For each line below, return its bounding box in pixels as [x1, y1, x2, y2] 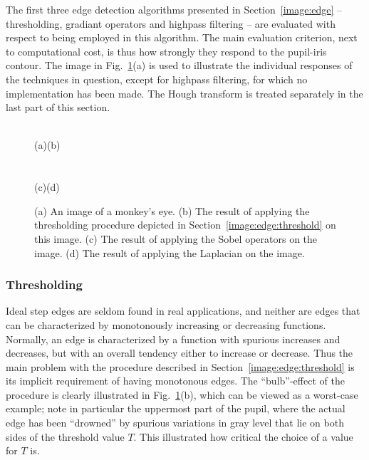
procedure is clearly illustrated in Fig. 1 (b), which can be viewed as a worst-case [6, 387, 358, 402]
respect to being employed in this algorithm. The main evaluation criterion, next [6, 30, 358, 45]
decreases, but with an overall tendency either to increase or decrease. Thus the [6, 345, 353, 360]
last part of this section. [6, 100, 110, 115]
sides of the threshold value [6, 429, 125, 444]
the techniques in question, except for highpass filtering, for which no [6, 71, 308, 86]
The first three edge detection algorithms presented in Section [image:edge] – [6, 2, 343, 16]
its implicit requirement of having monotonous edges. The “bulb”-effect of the [6, 373, 345, 388]
